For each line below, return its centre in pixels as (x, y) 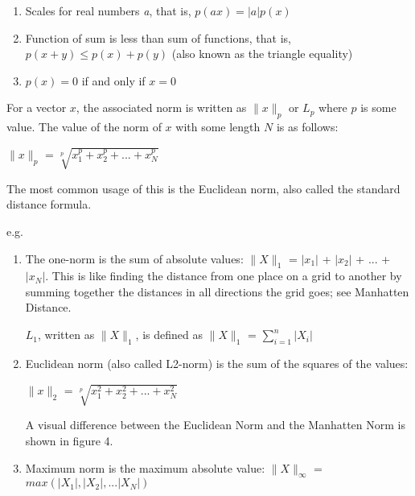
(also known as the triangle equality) (262, 54)
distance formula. (49, 204)
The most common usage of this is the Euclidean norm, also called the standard (203, 188)
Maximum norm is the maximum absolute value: (145, 467)
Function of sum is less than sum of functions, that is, (158, 37)
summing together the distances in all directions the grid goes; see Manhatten (217, 291)
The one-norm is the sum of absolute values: (134, 258)
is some (378, 107)
